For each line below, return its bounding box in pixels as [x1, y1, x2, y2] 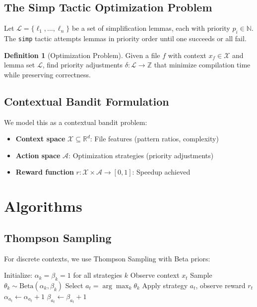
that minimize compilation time [154, 60, 251, 70]
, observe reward [195, 280, 246, 290]
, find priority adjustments [42, 60, 123, 70]
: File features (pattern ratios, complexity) [90, 133, 219, 144]
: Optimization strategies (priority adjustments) [68, 150, 214, 160]
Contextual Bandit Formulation [4, 93, 169, 109]
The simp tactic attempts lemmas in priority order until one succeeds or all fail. [4, 33, 247, 43]
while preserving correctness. [4, 69, 91, 79]
